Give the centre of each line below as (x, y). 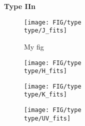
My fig (34, 46)
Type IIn (20, 6)
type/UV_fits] (47, 118)
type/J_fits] (45, 31)
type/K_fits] (45, 95)
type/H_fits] (45, 71)
